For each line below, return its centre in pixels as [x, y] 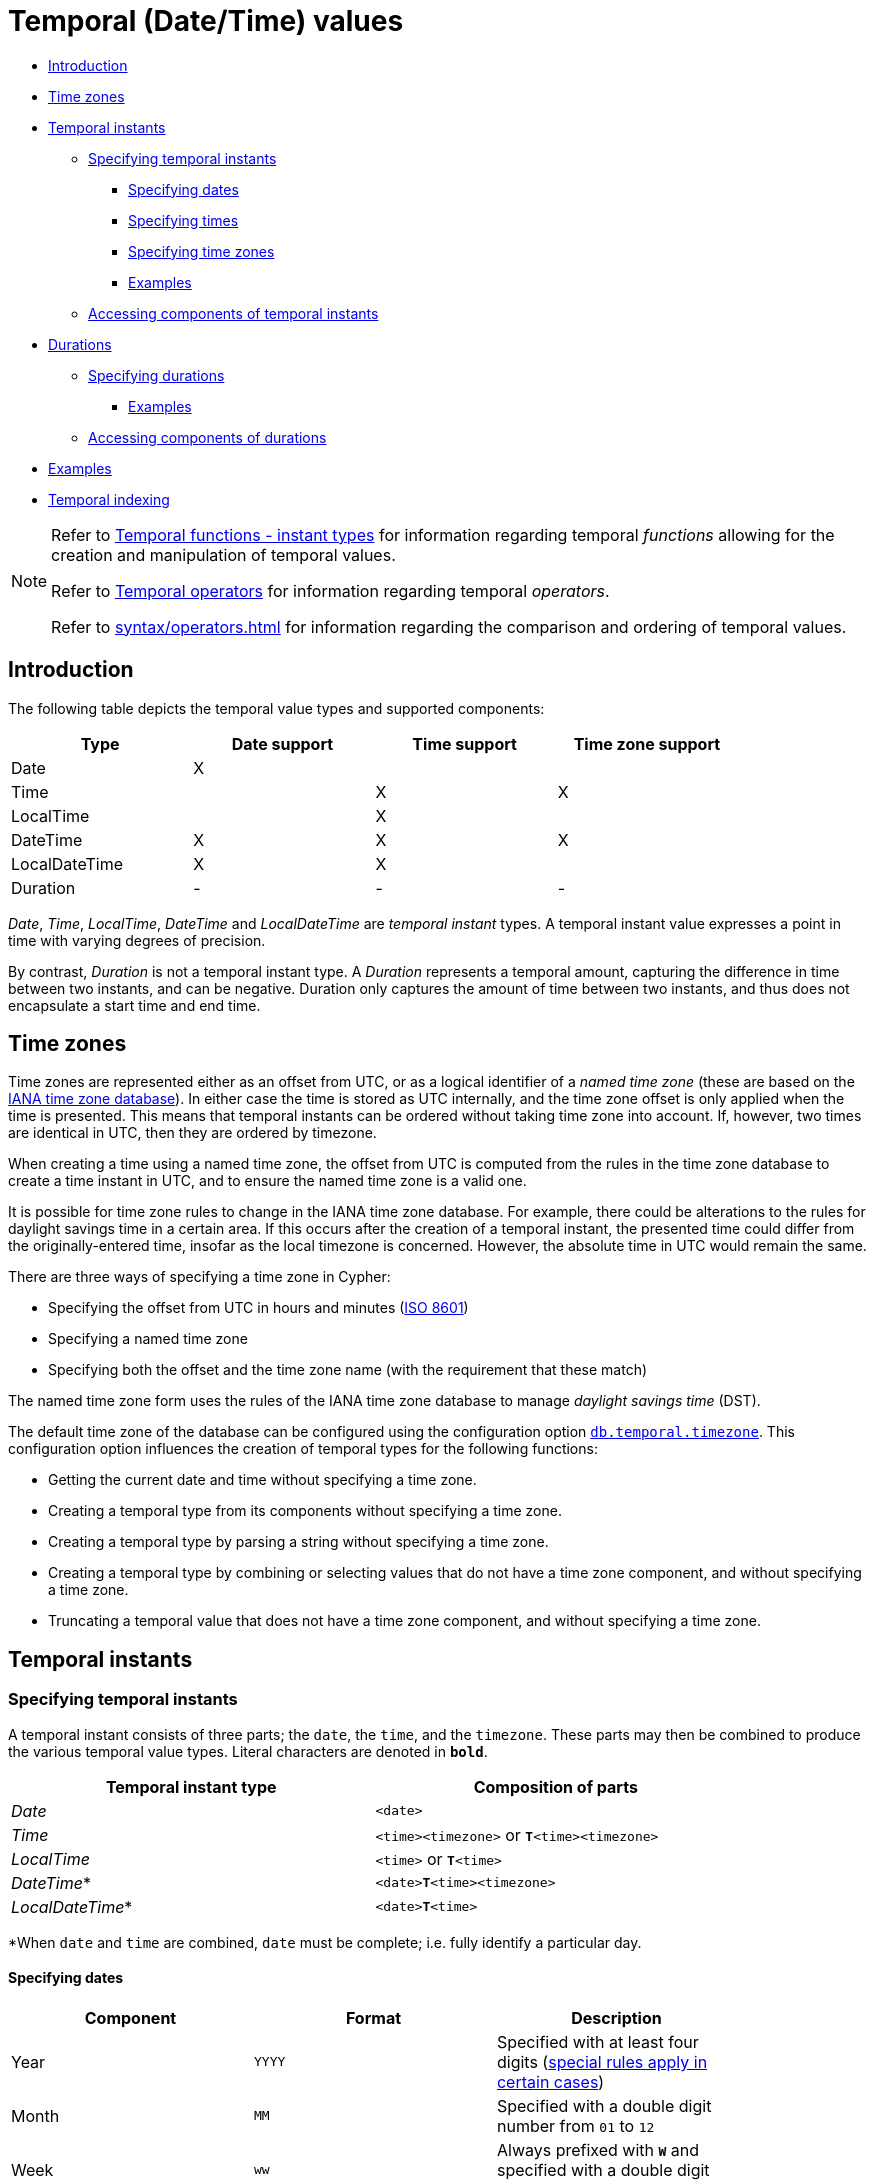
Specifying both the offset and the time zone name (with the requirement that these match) [348, 1370]
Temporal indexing [109, 499]
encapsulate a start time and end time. [134, 1005]
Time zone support [647, 743]
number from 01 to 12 [575, 2125]
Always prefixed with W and [598, 2149]
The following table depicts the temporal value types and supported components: [276, 708]
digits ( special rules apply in [602, 2061]
